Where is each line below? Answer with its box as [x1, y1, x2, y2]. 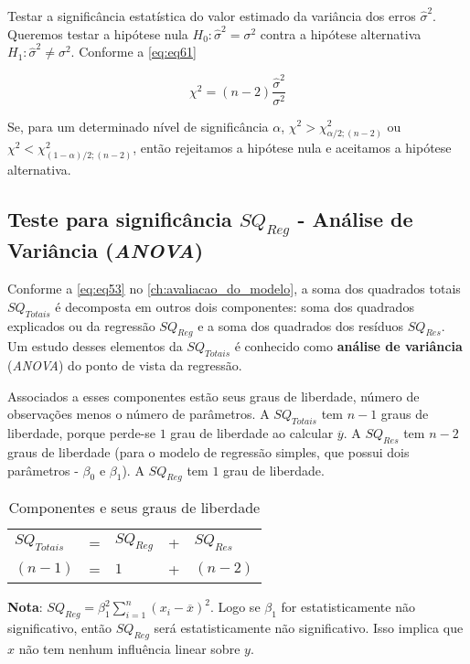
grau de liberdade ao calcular [170, 423, 334, 443]
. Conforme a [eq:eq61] [70, 42, 197, 61]
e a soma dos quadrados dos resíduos [198, 316, 404, 335]
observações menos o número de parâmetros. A [7, 404, 270, 423]
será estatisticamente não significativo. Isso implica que [154, 618, 464, 637]
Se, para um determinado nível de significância [7, 116, 269, 135]
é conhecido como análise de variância [234, 337, 463, 356]
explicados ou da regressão [7, 316, 155, 335]
